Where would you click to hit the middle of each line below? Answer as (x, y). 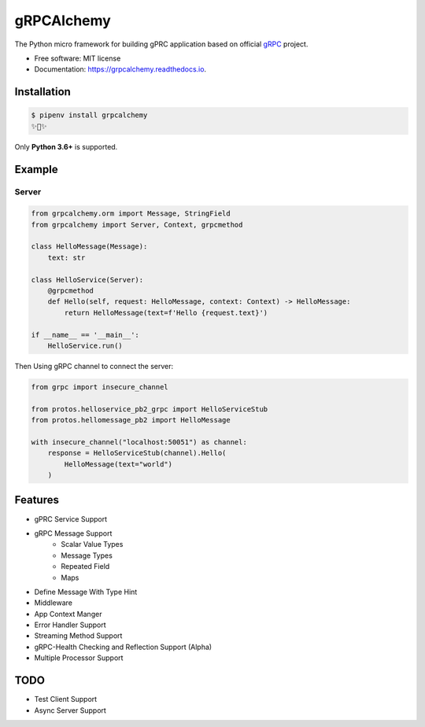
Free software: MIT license (78, 58)
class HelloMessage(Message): (89, 247)
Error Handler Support (70, 625)
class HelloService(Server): (87, 280)
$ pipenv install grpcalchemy (89, 115)
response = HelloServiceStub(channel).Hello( (137, 453)
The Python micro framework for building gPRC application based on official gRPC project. (161, 44)
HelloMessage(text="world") (118, 464)
